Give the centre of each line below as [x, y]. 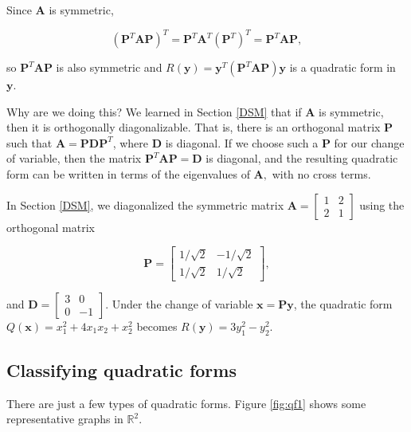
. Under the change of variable [179, 303]
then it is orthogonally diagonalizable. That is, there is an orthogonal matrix [194, 127]
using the [382, 204]
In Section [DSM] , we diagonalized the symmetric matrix [145, 204]
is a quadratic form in [342, 67]
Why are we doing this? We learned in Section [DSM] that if [154, 111]
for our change [369, 142]
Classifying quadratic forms [121, 370]
